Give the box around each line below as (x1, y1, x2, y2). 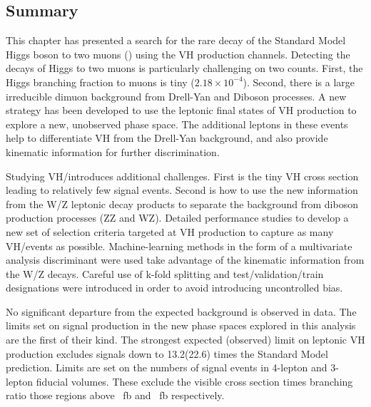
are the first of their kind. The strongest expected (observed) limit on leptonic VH (6, 332, 365, 347)
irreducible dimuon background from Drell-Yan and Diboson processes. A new (6, 88, 347, 103)
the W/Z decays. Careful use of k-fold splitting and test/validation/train (6, 266, 324, 281)
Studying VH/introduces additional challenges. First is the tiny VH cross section (6, 168, 359, 183)
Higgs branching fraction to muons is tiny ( (6, 74, 195, 89)
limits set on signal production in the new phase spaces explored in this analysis (6, 318, 356, 333)
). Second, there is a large (243, 74, 355, 89)
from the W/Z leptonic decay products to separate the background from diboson (6, 196, 358, 211)
